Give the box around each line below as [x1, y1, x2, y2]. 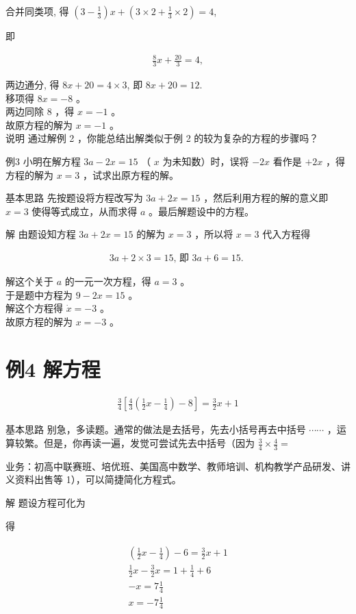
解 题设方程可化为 [5, 495, 86, 510]
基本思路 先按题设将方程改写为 [5, 191, 143, 205]
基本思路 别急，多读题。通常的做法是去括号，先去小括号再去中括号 [5, 422, 306, 437]
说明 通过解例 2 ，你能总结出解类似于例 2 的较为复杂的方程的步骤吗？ [5, 131, 319, 145]
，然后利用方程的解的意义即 [203, 191, 329, 205]
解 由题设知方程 [5, 227, 76, 241]
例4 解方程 [5, 354, 101, 382]
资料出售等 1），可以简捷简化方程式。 [14, 472, 181, 487]
